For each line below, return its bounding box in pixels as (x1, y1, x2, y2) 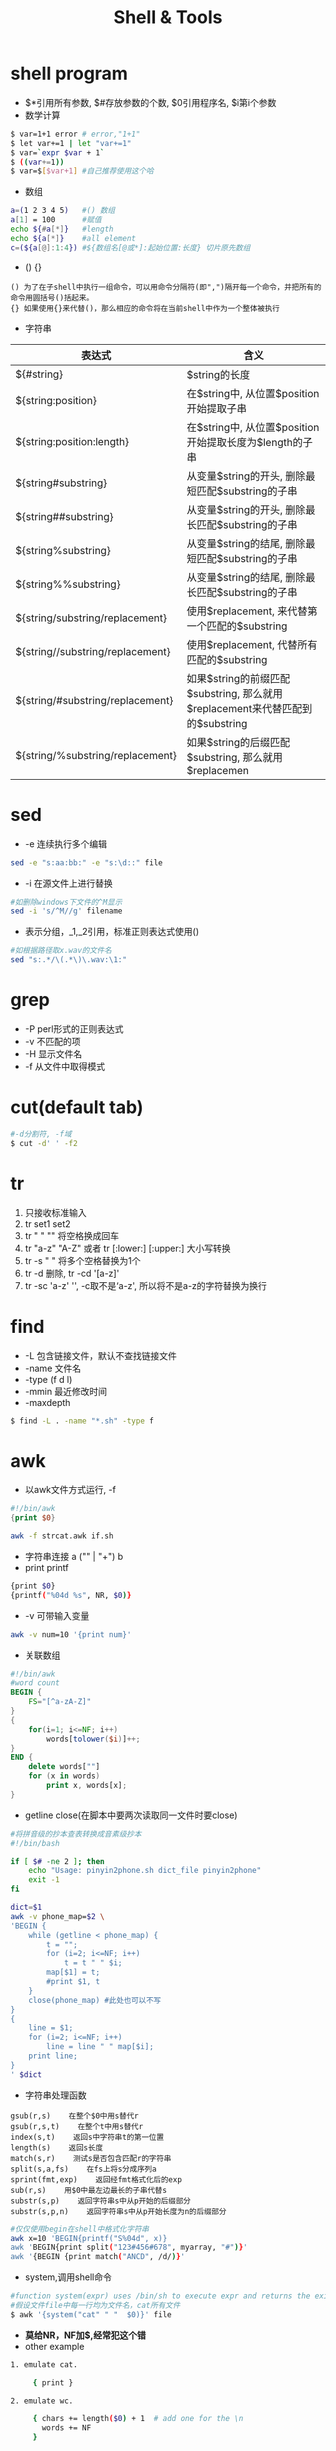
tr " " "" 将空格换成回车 (24, 1229, 120, 1241)
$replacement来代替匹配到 (186, 701, 313, 715)
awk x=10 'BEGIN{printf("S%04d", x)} (10, 2233, 168, 2243)
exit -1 (28, 1875, 60, 1885)
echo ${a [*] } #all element (10, 233, 137, 243)
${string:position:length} (15, 434, 130, 448)
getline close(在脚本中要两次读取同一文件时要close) (24, 1809, 238, 1821)
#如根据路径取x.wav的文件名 (10, 946, 112, 956)
